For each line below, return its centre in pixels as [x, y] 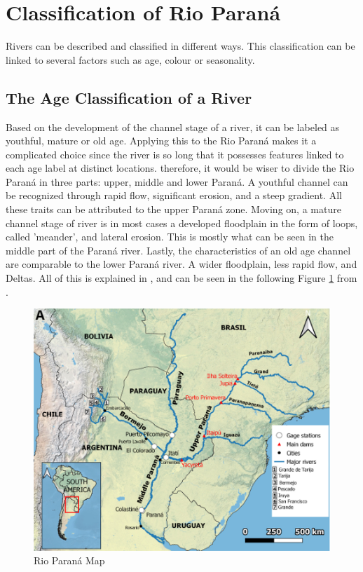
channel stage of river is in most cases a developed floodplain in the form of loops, [182, 223]
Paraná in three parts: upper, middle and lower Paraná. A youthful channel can [177, 181]
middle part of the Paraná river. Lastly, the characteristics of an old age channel [178, 250]
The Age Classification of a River [129, 97]
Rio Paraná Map [69, 560]
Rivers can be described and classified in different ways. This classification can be [180, 46]
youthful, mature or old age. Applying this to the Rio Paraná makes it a [161, 141]
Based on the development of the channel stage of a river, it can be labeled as [173, 127]
